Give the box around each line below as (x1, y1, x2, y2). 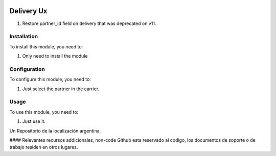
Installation (9, 33, 38, 40)
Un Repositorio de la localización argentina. (9, 127, 101, 134)
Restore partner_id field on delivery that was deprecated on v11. (22, 20, 156, 27)
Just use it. (22, 118, 45, 124)
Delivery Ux (9, 7, 48, 15)
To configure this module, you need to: (9, 76, 91, 83)
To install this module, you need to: (9, 43, 83, 49)
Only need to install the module (22, 53, 88, 59)
